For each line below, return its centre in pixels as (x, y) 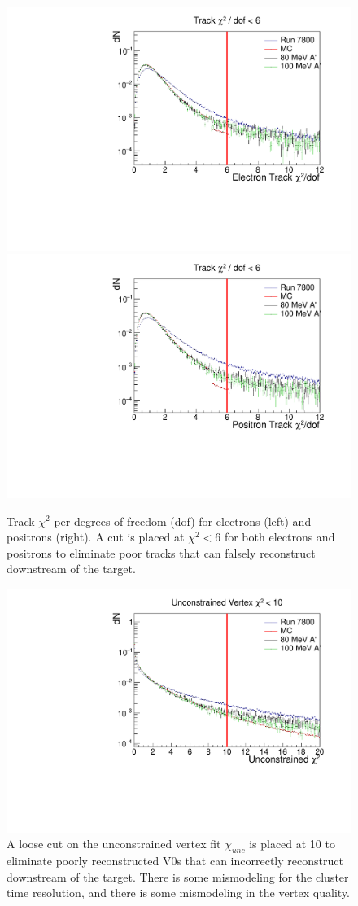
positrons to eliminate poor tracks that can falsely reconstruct (161, 552)
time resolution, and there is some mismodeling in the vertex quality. (178, 893)
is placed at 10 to (292, 844)
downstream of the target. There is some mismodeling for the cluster (178, 876)
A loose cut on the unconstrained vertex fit (114, 844)
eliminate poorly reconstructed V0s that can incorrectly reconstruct (175, 860)
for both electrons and (279, 537)
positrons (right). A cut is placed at (96, 537)
